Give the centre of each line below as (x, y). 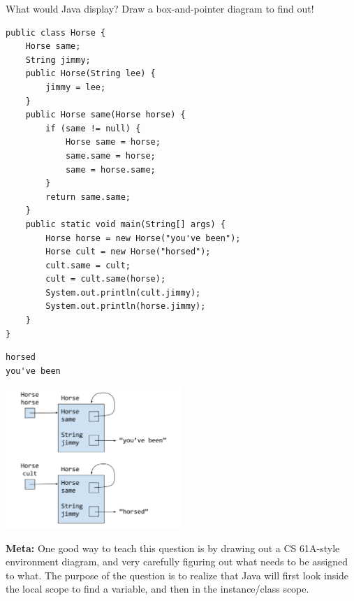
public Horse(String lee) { (90, 74)
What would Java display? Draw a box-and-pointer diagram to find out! (160, 8)
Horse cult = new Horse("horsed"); (128, 252)
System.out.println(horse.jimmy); (126, 306)
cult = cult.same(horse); (106, 279)
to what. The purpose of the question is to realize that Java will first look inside (177, 575)
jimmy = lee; (76, 87)
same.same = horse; (110, 155)
